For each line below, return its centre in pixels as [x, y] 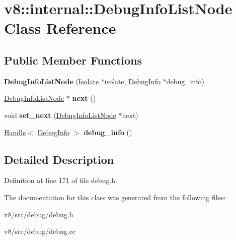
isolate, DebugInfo [132, 81]
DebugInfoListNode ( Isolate [52, 81]
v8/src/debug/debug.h [39, 214]
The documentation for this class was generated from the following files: [115, 197]
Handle [15, 132]
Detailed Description [59, 159]
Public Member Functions [73, 60]
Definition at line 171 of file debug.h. [61, 180]
